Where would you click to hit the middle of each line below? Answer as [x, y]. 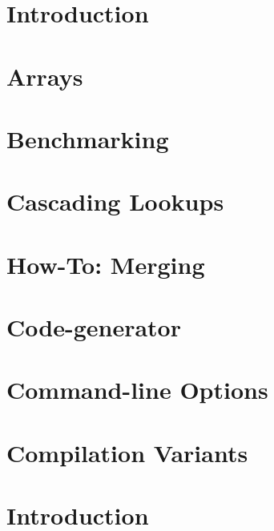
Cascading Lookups [115, 201]
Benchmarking [88, 138]
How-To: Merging [106, 264]
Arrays [45, 76]
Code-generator [94, 327]
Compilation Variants [127, 452]
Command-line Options [137, 390]
